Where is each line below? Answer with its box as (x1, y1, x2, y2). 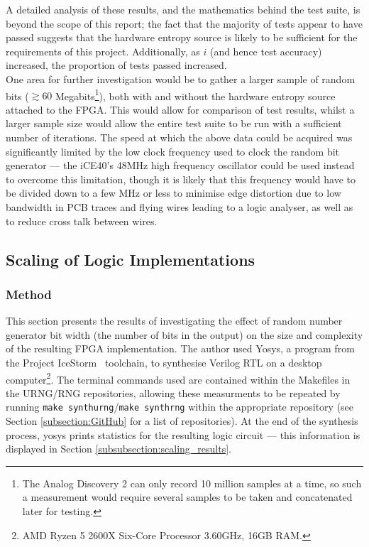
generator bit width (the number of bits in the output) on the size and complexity (6, 327, 363, 342)
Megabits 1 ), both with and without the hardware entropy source (55, 86, 336, 103)
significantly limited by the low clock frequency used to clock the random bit (6, 143, 340, 158)
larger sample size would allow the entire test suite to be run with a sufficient (6, 116, 342, 131)
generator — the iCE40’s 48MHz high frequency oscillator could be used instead (6, 158, 355, 173)
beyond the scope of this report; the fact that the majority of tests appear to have (6, 16, 363, 31)
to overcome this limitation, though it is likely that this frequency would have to (6, 171, 356, 186)
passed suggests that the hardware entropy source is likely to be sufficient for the (6, 30, 358, 45)
